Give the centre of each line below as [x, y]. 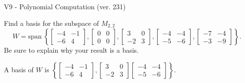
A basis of [19, 69]
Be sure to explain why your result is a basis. [71, 50]
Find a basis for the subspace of [51, 23]
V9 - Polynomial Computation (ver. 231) [65, 6]
